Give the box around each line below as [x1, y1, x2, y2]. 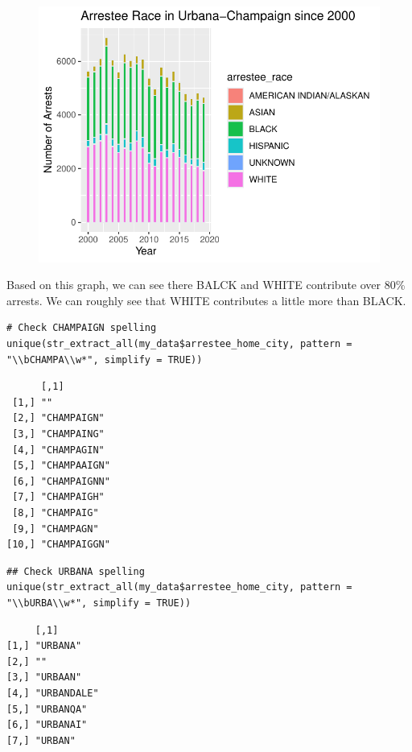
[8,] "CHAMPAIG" [12, 507, 99, 519]
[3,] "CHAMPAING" [12, 428, 105, 440]
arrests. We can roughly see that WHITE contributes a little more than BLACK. [6, 291, 406, 308]
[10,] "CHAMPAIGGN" [6, 539, 110, 551]
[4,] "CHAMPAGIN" [12, 444, 105, 456]
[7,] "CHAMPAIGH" [12, 491, 105, 503]
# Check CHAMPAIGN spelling [6, 322, 157, 334]
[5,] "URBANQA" [6, 703, 88, 715]
